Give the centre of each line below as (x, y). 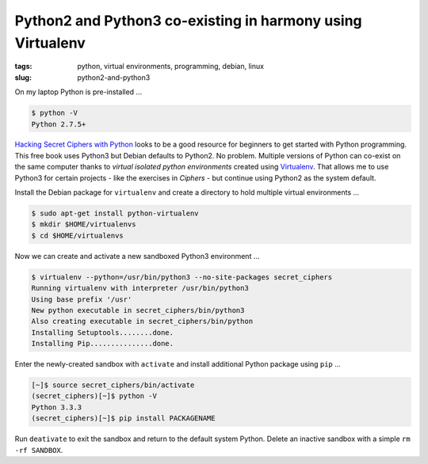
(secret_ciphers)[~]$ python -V (94, 396)
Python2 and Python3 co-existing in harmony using (188, 21)
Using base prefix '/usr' (82, 299)
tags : (23, 67)
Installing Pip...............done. (103, 344)
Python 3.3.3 (57, 407)
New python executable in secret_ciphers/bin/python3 (138, 310)
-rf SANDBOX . (39, 450)
